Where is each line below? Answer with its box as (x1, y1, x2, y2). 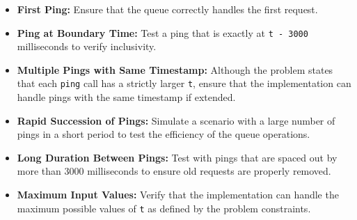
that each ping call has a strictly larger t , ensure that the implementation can (17, 76, 351, 91)
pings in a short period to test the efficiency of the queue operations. (17, 127, 310, 141)
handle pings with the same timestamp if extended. (17, 90, 236, 104)
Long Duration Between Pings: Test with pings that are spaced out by (17, 150, 338, 164)
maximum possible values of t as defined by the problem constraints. (17, 201, 311, 215)
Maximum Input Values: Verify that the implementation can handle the (17, 187, 339, 202)
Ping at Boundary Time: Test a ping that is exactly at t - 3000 (17, 25, 308, 40)
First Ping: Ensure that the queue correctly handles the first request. (17, 2, 318, 16)
